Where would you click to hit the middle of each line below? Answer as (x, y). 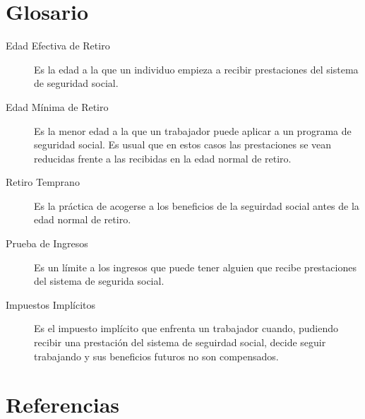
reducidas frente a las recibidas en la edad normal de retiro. (163, 158)
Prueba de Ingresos (47, 243)
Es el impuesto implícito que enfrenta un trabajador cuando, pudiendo (186, 328)
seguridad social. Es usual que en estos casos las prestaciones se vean (183, 144)
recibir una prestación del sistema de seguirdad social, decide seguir (180, 342)
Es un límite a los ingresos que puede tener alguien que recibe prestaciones (195, 267)
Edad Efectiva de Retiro (58, 46)
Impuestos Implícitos (50, 304)
